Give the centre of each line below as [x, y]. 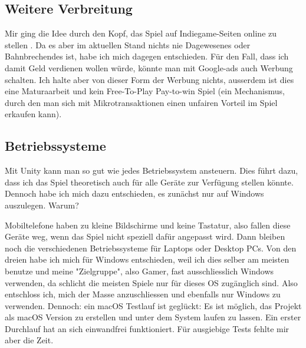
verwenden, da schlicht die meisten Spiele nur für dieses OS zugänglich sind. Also [151, 282]
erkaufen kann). [33, 114]
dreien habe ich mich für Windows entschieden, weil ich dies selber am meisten [147, 259]
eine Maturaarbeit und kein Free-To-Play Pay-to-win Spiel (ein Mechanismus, [145, 91]
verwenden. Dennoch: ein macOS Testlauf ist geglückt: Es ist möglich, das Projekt [153, 305]
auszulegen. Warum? [42, 205]
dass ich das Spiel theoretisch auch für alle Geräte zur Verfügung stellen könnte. [149, 182]
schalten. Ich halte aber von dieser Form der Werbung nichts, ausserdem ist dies [149, 79]
